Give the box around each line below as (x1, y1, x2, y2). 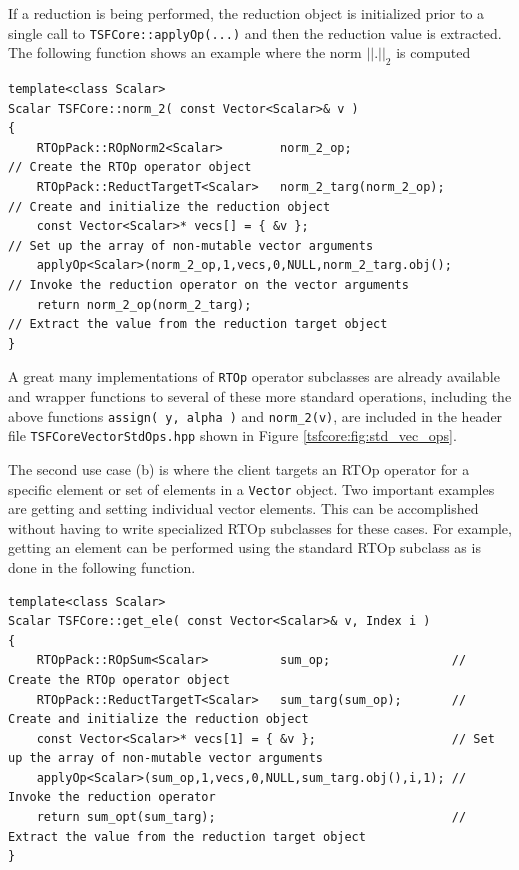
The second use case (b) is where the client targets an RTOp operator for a (8, 458, 470, 479)
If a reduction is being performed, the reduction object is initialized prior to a (8, 3, 485, 23)
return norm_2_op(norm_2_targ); (36, 297, 252, 312)
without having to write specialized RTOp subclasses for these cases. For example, (8, 517, 512, 538)
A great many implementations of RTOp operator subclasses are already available (8, 366, 500, 387)
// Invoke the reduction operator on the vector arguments (8, 277, 409, 292)
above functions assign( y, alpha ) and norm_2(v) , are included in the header (8, 405, 503, 426)
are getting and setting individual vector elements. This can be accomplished (8, 498, 479, 519)
